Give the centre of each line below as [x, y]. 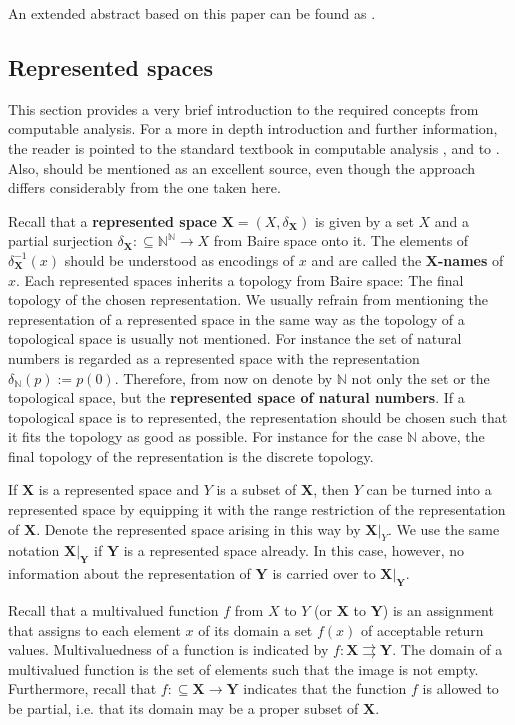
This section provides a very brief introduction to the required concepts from [243, 108]
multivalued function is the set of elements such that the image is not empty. [243, 668]
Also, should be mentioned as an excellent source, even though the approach [242, 167]
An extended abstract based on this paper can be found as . [192, 13]
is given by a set [364, 220]
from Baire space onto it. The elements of [341, 240]
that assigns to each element [94, 629]
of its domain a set [255, 629]
